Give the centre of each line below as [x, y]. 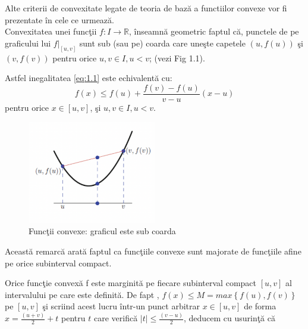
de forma [260, 306]
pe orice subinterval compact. [58, 263]
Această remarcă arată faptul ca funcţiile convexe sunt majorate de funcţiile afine [153, 251]
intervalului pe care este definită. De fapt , [82, 294]
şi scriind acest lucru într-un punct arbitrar [121, 306]
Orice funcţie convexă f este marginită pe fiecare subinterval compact [131, 283]
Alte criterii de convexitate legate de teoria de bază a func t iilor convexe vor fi [146, 8]
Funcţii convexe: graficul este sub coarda [102, 231]
